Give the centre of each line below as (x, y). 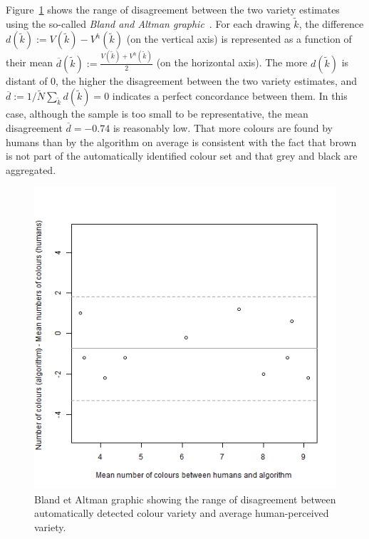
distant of (27, 80)
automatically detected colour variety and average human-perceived (182, 513)
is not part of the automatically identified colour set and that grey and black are (182, 156)
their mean (30, 62)
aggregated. (31, 169)
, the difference (331, 23)
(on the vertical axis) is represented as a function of (239, 39)
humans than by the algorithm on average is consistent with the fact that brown (181, 142)
